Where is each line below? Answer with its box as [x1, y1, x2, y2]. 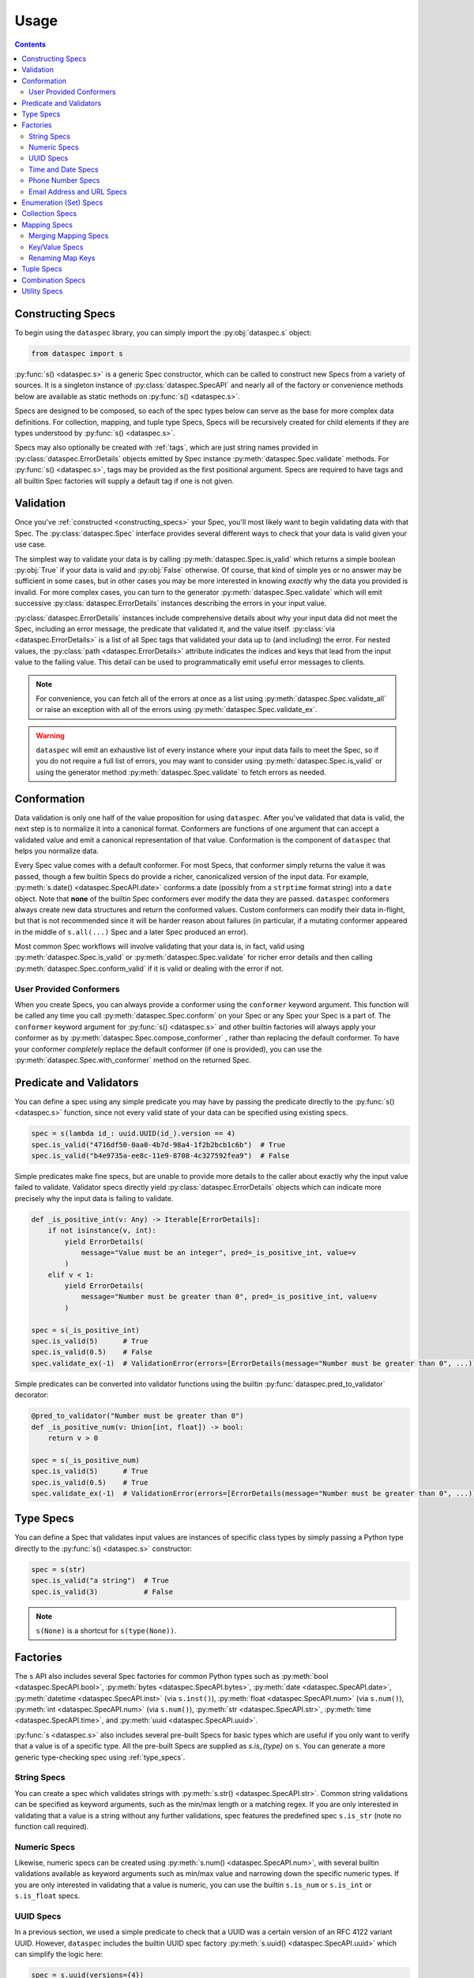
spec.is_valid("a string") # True [31, 1576, 169, 1586]
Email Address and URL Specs [28, 187, 128, 196]
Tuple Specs [21, 264, 62, 274]
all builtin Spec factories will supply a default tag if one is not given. [14, 476, 235, 486]
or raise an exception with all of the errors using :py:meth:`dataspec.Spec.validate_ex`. [36, 705, 318, 714]
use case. [14, 540, 47, 549]
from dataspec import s [31, 349, 124, 358]
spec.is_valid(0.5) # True [31, 1478, 149, 1487]
